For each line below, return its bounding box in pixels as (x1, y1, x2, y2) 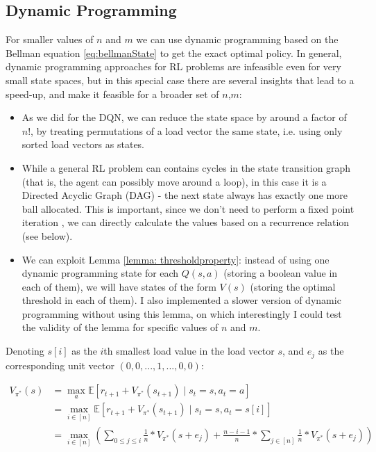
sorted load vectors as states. (22, 137, 145, 152)
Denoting (6, 344, 44, 358)
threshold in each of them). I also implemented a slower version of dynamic (22, 293, 341, 307)
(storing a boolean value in (223, 266, 338, 280)
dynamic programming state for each (22, 266, 179, 280)
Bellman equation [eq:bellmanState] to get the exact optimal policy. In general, (6, 45, 342, 60)
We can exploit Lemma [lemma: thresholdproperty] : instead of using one (22, 252, 330, 266)
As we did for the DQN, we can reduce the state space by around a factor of (22, 110, 347, 124)
